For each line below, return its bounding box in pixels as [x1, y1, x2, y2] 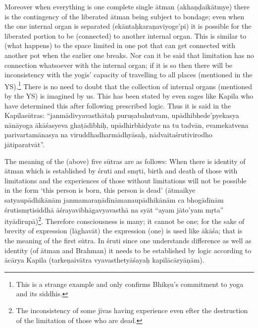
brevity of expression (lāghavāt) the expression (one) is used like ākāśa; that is [4, 225, 243, 236]
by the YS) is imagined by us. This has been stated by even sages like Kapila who [4, 91, 254, 101]
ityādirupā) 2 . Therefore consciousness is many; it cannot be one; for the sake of [4, 215, 245, 226]
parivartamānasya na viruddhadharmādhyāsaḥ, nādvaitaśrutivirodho [4, 129, 212, 140]
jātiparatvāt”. [4, 139, 45, 149]
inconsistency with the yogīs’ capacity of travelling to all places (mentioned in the [4, 69, 253, 80]
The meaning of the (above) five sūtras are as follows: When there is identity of [4, 156, 246, 166]
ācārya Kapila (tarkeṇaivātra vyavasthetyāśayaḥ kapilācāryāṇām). [4, 255, 205, 265]
